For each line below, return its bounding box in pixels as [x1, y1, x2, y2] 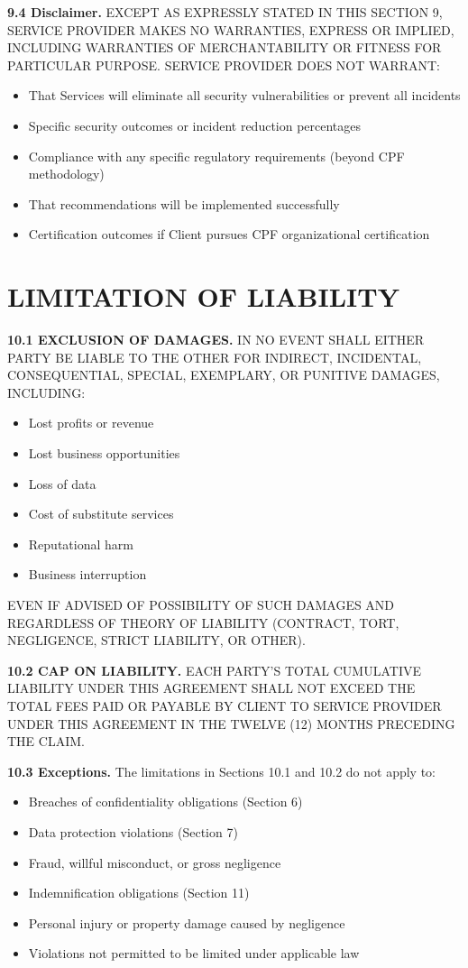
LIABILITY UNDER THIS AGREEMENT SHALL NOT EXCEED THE [7, 678, 416, 697]
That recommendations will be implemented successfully [28, 194, 340, 213]
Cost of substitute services [28, 504, 174, 523]
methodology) [28, 164, 105, 183]
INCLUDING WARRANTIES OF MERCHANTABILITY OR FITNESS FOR [7, 38, 442, 57]
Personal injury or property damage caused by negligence [28, 913, 345, 932]
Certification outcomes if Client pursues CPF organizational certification [28, 225, 430, 244]
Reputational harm [28, 534, 133, 553]
